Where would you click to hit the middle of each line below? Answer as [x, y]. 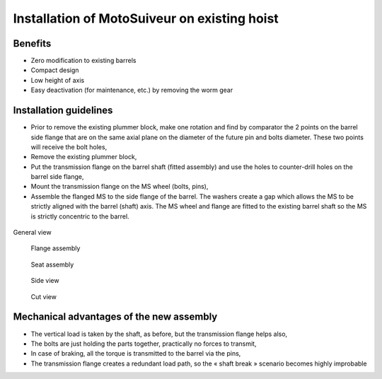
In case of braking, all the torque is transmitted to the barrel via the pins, [136, 354]
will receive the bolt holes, [69, 147]
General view [33, 233]
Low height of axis [58, 80]
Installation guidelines [63, 111]
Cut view [44, 296]
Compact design [55, 70]
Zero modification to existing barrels [83, 61]
